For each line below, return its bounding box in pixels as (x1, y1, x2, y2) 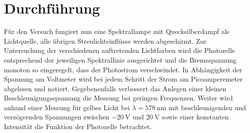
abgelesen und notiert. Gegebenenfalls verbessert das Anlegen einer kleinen (4, 83, 227, 93)
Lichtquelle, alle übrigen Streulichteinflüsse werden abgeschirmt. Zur (4, 35, 207, 46)
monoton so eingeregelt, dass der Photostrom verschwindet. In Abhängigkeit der (4, 64, 242, 74)
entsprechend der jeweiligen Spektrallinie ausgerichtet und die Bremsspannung (4, 54, 237, 65)
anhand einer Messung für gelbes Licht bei (4, 102, 130, 112)
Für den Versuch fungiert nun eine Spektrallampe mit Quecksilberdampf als (4, 26, 230, 36)
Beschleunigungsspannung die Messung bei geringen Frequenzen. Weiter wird (4, 93, 233, 103)
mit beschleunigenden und (168, 102, 246, 112)
